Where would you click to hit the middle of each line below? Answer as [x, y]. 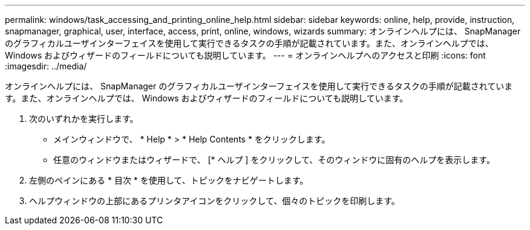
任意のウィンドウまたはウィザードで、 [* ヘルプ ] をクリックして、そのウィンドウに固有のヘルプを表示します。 [274, 160]
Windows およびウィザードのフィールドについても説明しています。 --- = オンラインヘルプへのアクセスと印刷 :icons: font [245, 55]
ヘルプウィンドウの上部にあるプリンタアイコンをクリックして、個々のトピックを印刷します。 [214, 201]
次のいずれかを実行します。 [84, 119]
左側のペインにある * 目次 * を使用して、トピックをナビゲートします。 [169, 180]
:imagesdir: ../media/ [46, 66]
